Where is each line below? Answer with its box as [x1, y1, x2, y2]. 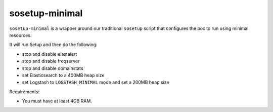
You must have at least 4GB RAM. [22, 98, 92, 104]
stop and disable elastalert [22, 51, 77, 57]
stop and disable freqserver [22, 58, 80, 64]
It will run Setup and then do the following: [9, 42, 98, 48]
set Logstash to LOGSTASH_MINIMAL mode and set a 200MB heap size [22, 79, 169, 86]
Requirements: [9, 89, 40, 95]
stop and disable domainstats [22, 65, 83, 71]
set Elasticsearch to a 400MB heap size [22, 72, 105, 78]
